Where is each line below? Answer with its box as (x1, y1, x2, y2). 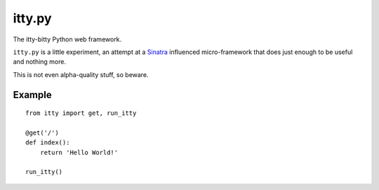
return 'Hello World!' (39, 148, 119, 156)
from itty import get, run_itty (25, 109, 137, 117)
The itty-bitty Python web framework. (13, 35, 122, 43)
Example (13, 88, 52, 101)
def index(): (25, 139, 70, 147)
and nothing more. (13, 57, 67, 66)
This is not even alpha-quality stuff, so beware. (13, 70, 149, 79)
